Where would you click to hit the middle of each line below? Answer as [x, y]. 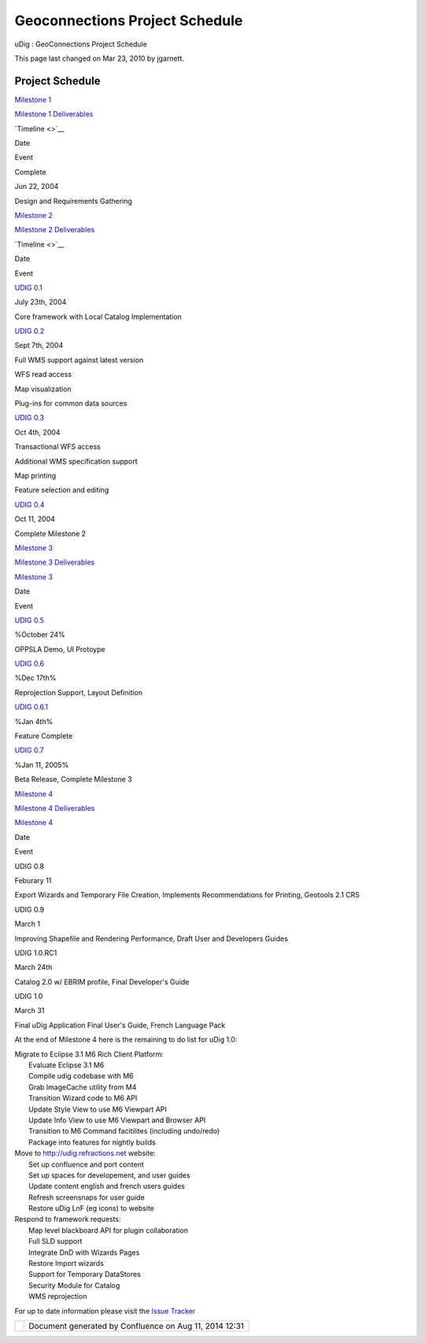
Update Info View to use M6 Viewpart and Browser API [117, 1120]
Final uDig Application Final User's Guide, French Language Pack [120, 1025]
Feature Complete [44, 736]
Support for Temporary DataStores [85, 1275]
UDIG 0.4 [30, 505]
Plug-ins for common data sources [71, 403]
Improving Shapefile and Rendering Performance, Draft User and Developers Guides [152, 938]
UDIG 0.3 [30, 418]
